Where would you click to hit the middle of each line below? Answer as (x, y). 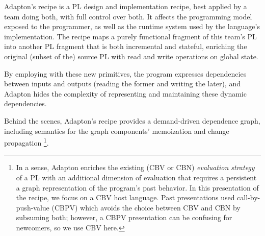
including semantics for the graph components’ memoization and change (117, 131)
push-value (33, 207)
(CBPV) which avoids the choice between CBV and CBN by (146, 207)
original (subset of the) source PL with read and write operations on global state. (131, 56)
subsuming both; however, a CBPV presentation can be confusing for (124, 217)
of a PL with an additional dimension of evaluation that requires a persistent (136, 177)
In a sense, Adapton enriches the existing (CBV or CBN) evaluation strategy (135, 167)
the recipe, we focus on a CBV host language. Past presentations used (125, 197)
